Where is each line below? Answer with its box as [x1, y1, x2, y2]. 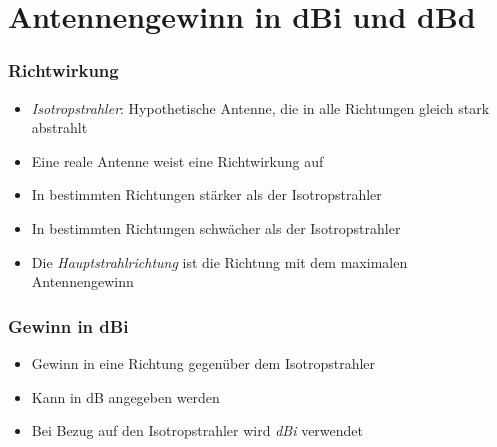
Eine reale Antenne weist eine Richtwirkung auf [31, 150, 324, 171]
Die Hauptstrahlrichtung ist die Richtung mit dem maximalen [31, 251, 408, 272]
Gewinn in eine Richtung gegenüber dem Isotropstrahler [31, 352, 376, 373]
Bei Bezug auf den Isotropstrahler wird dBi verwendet [31, 420, 364, 441]
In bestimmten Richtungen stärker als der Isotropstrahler [31, 184, 382, 205]
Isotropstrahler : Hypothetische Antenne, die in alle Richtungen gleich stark [31, 97, 490, 118]
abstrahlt [31, 117, 88, 138]
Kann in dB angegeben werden [31, 386, 220, 407]
